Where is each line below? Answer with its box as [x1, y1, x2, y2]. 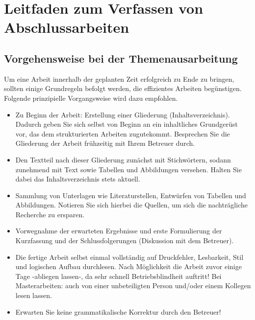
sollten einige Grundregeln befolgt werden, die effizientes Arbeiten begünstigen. [4, 83, 242, 93]
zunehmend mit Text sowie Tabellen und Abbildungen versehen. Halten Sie [15, 164, 242, 174]
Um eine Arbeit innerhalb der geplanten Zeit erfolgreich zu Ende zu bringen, [4, 73, 234, 84]
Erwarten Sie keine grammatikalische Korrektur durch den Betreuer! [15, 306, 221, 317]
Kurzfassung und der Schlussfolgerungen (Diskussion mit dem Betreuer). [15, 235, 234, 246]
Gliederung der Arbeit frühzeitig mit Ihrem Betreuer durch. [15, 138, 195, 148]
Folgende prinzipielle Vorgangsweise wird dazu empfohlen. [4, 92, 178, 103]
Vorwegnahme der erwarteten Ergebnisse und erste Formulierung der [15, 226, 222, 236]
